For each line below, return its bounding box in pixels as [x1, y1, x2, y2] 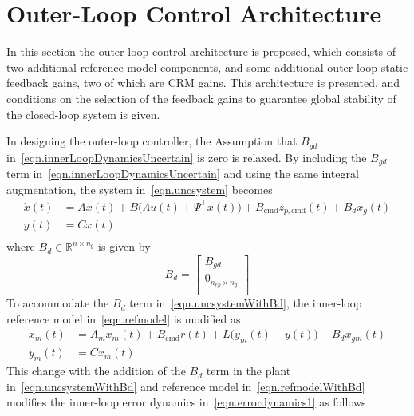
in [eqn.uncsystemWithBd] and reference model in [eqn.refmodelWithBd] [6, 378, 365, 394]
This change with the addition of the [6, 363, 186, 379]
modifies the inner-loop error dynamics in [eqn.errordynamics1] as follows [6, 394, 366, 410]
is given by [98, 238, 151, 255]
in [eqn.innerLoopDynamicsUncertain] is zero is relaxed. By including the [6, 149, 367, 165]
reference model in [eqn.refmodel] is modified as [6, 310, 241, 327]
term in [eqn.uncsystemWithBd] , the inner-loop [129, 295, 362, 311]
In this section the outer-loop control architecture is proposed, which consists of [6, 43, 396, 60]
